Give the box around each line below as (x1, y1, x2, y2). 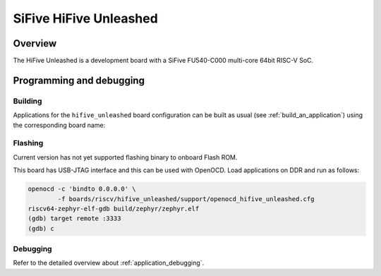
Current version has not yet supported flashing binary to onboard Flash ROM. (13, 152, 238, 162)
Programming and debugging (13, 74, 145, 86)
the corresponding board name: (13, 121, 106, 129)
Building (13, 96, 42, 106)
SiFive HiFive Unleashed (13, 11, 158, 26)
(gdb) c (28, 224, 54, 232)
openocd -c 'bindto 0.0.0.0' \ (28, 185, 137, 193)
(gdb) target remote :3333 (28, 215, 121, 222)
